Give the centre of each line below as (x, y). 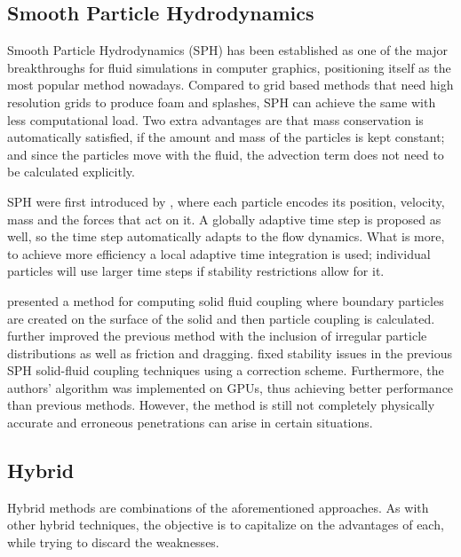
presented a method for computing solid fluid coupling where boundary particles (226, 300)
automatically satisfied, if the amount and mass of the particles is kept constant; (226, 137)
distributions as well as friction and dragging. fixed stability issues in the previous (230, 353)
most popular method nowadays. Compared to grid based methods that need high (230, 85)
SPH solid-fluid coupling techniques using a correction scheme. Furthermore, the (226, 370)
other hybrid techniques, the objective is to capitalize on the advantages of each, (226, 525)
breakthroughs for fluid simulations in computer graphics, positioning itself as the (229, 67)
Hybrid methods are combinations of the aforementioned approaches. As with (218, 507)
